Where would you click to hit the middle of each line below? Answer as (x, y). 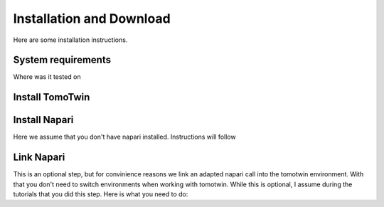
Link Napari (39, 158)
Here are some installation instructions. (70, 40)
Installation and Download (92, 18)
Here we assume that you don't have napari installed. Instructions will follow (124, 137)
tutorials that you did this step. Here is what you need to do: (101, 194)
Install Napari (43, 120)
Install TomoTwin (52, 97)
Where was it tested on (47, 77)
